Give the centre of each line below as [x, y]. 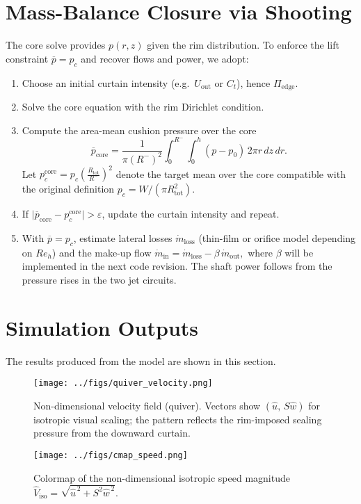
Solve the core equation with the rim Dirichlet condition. [143, 106]
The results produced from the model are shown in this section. [141, 360]
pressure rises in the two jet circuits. [99, 279]
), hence [254, 82]
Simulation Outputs [102, 327]
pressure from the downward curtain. [112, 433]
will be [299, 252]
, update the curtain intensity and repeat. [191, 214]
